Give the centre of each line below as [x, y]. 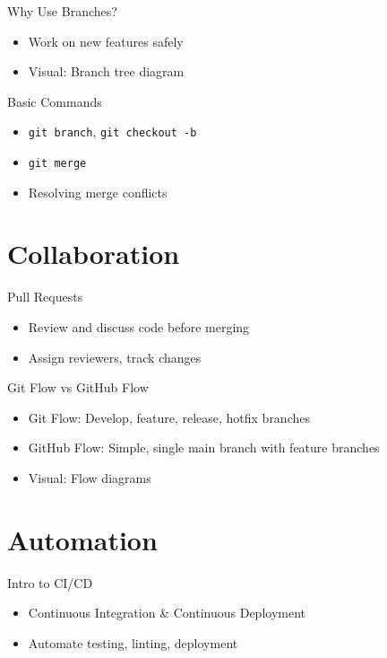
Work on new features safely [106, 41]
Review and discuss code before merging [139, 327]
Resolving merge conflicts [98, 192]
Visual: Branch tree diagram [106, 71]
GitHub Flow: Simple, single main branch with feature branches [204, 447]
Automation [82, 539]
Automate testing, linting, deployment [133, 642]
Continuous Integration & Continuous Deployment [167, 613]
